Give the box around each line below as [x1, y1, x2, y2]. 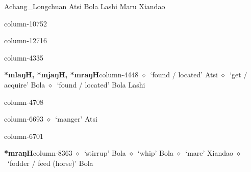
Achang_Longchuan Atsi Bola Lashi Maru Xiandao [4, 1, 165, 11]
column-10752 [4, 18, 47, 28]
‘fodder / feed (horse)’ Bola [7, 157, 93, 168]
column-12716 [4, 35, 47, 46]
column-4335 [4, 52, 43, 63]
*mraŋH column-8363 [4, 148, 72, 158]
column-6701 [4, 130, 43, 141]
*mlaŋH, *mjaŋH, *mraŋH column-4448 [4, 69, 139, 80]
